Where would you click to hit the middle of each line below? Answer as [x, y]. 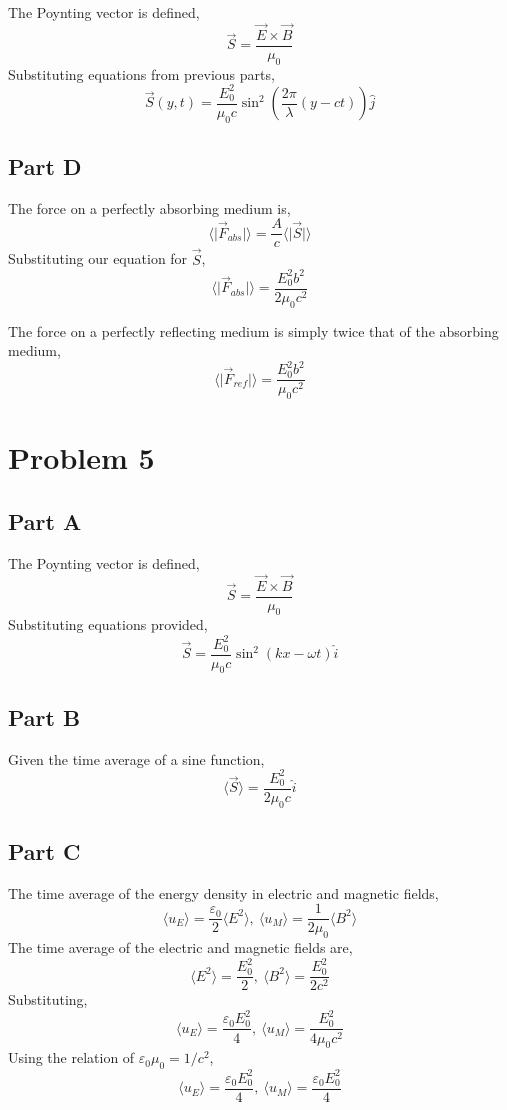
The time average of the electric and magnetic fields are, [180, 947]
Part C [44, 850]
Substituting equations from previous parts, [141, 73]
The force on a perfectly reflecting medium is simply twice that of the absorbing [253, 330]
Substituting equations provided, [108, 624]
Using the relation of [71, 1057]
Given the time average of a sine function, [136, 758]
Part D [45, 166]
